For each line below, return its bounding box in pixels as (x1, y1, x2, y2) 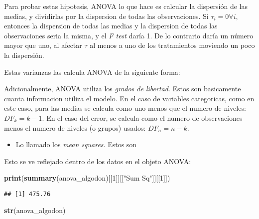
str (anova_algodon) (4, 205, 66, 215)
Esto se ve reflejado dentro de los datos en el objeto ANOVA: (4, 156, 191, 166)
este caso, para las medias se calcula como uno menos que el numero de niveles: (4, 103, 246, 113)
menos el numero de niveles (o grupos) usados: (4, 122, 146, 133)
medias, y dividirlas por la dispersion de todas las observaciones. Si (4, 10, 209, 21)
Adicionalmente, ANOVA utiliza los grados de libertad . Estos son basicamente (4, 83, 241, 94)
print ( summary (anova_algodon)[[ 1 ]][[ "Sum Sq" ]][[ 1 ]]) (4, 173, 170, 183)
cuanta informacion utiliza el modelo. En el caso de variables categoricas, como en (4, 93, 255, 103)
